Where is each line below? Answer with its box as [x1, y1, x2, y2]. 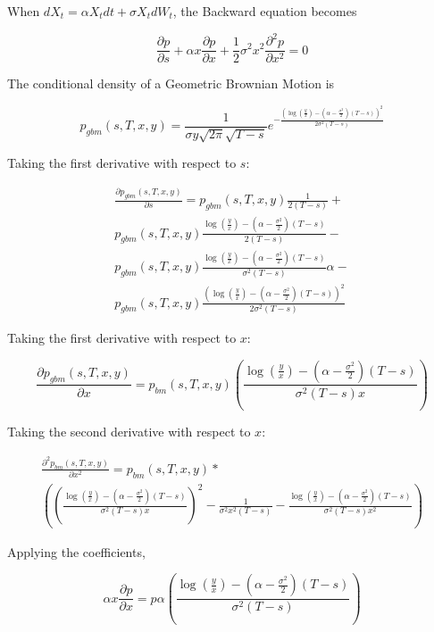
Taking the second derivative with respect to [7, 422, 251, 441]
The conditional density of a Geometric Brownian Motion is [7, 74, 335, 93]
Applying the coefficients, [7, 542, 146, 561]
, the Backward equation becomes [172, 2, 357, 20]
